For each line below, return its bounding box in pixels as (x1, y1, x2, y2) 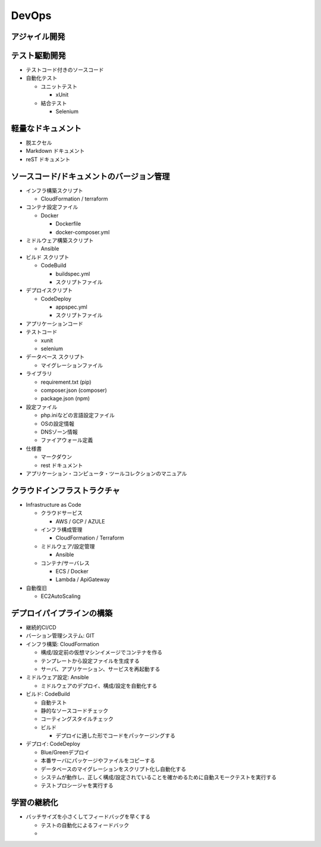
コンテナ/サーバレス (40, 559, 90, 566)
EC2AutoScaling (40, 592, 81, 600)
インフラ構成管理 (40, 526, 83, 533)
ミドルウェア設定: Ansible (26, 674, 89, 681)
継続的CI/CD (26, 624, 56, 631)
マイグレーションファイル (40, 362, 103, 369)
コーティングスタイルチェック (40, 716, 114, 723)
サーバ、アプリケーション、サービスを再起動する (40, 665, 160, 672)
